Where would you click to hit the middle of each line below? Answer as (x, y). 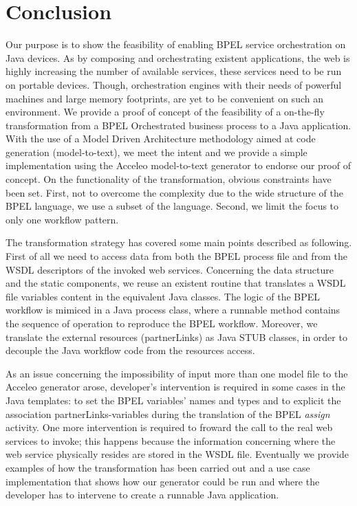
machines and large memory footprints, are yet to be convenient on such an (164, 98)
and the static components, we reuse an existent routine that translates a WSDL (176, 283)
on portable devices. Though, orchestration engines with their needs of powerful (174, 84)
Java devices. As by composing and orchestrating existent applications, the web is (178, 57)
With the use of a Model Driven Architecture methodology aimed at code (161, 139)
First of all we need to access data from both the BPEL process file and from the (176, 256)
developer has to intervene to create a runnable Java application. (142, 495)
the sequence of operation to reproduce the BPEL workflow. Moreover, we (162, 323)
